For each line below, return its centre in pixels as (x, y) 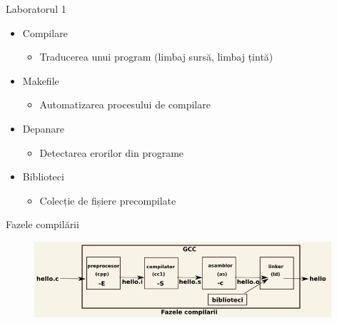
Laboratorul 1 (36, 9)
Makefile (41, 80)
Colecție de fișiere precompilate (108, 200)
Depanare (43, 128)
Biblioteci (43, 176)
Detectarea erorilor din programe (112, 152)
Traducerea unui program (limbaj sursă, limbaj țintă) (156, 57)
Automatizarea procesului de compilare (125, 104)
